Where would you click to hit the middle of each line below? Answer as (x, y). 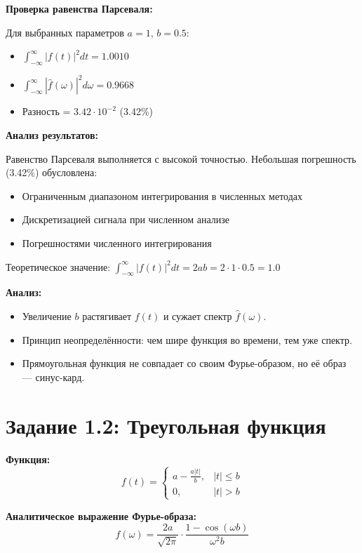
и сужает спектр (197, 316)
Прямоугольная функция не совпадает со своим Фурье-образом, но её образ (184, 363)
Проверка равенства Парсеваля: (79, 8)
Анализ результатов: (52, 135)
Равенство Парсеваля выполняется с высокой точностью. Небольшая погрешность (181, 158)
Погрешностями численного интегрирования (117, 243)
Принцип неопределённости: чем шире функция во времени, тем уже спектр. (187, 339)
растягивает (107, 316)
